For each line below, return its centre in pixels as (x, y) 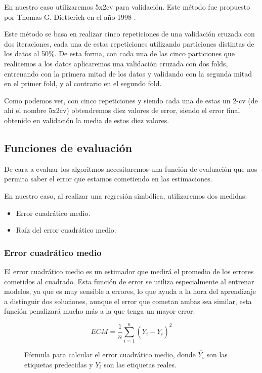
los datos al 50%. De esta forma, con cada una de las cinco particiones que (119, 53)
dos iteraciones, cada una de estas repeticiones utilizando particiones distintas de (129, 43)
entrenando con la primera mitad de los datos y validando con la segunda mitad (128, 73)
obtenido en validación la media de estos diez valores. (87, 120)
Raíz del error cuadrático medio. (66, 230)
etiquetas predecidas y (59, 364)
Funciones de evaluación (68, 147)
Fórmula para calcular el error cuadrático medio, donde (110, 355)
